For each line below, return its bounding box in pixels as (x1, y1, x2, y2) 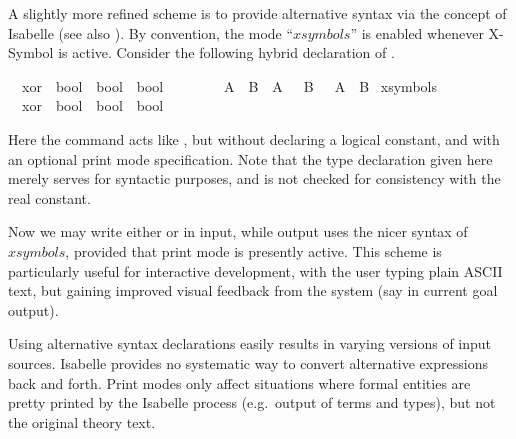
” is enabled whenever (350, 22, 484, 43)
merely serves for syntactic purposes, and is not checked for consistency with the (8, 168, 501, 189)
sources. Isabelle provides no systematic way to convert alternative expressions (8, 352, 488, 373)
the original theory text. (8, 411, 156, 432)
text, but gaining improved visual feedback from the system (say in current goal (8, 280, 498, 301)
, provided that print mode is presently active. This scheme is (65, 240, 442, 261)
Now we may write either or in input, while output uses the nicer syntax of (8, 221, 468, 242)
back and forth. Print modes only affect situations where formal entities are (8, 372, 471, 393)
